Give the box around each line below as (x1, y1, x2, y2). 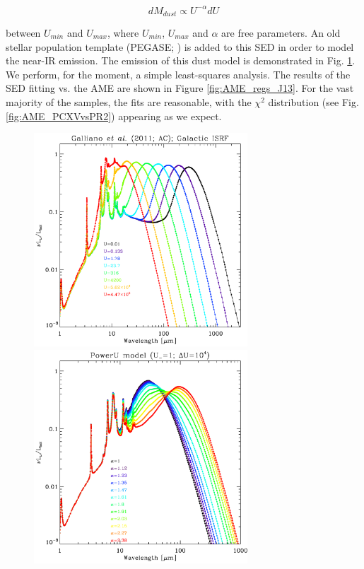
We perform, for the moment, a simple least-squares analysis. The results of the (6, 66, 351, 81)
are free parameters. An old (221, 25, 341, 40)
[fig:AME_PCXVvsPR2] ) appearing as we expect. (6, 108, 222, 123)
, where (107, 25, 139, 40)
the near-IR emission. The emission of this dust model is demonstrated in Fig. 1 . (6, 53, 356, 68)
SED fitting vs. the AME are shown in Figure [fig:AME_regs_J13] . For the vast (6, 81, 354, 95)
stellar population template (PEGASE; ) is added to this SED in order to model (6, 39, 354, 54)
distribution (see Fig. (268, 94, 359, 109)
